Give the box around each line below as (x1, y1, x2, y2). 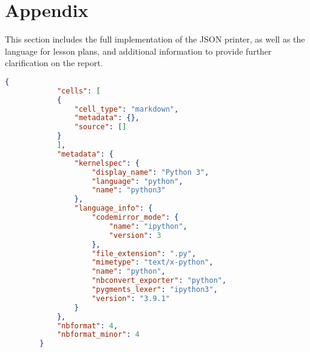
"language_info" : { (74, 204, 153, 213)
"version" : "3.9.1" (92, 294, 170, 303)
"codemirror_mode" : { (92, 213, 179, 222)
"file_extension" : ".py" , (92, 249, 197, 258)
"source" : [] (74, 123, 127, 132)
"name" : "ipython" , (109, 222, 187, 231)
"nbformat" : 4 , (56, 321, 118, 330)
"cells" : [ (56, 86, 101, 95)
